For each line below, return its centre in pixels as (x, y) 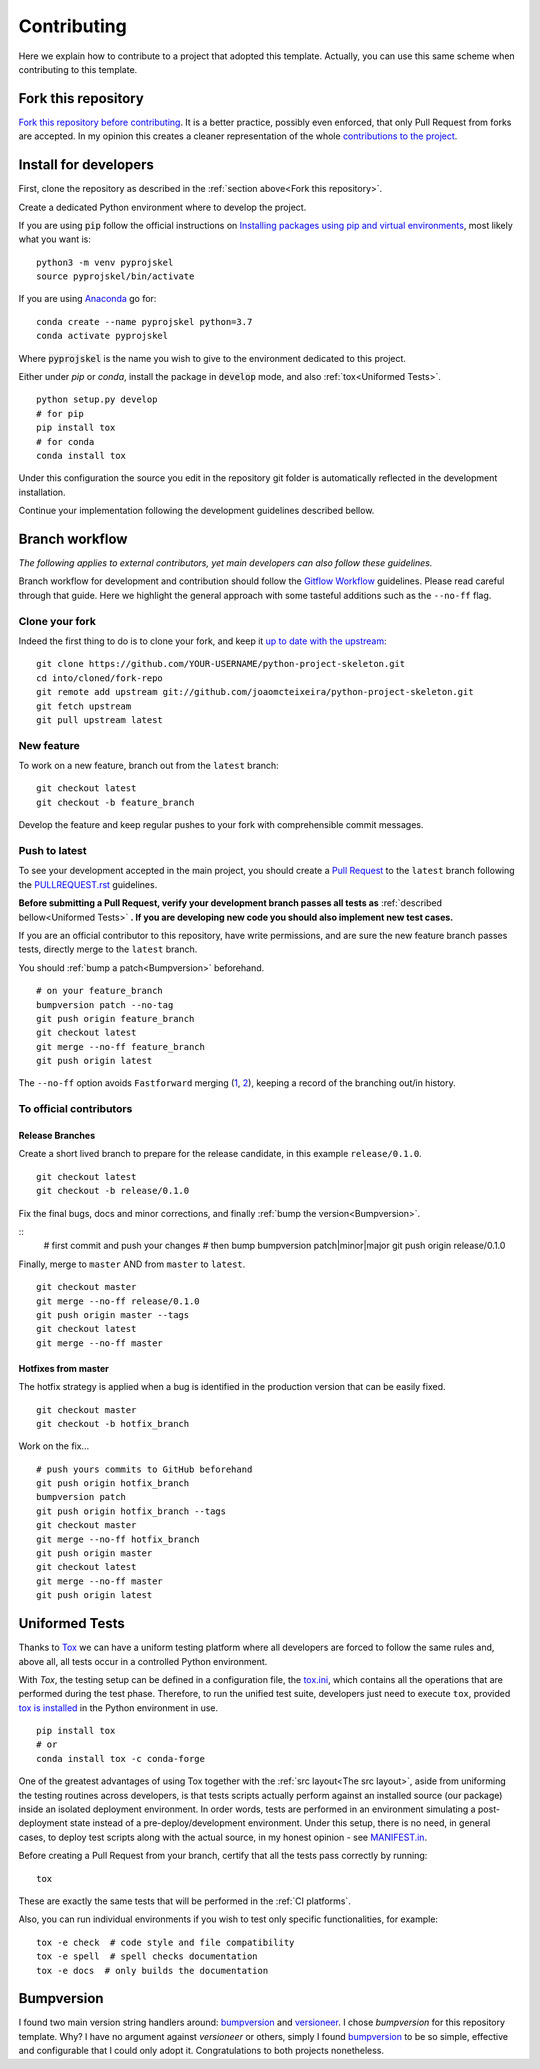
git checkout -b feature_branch (115, 802)
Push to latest (52, 851)
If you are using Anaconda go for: (87, 299)
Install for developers (86, 165)
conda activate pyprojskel (102, 336)
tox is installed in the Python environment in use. (118, 1707)
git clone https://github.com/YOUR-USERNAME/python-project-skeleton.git (221, 664)
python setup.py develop (97, 399)
